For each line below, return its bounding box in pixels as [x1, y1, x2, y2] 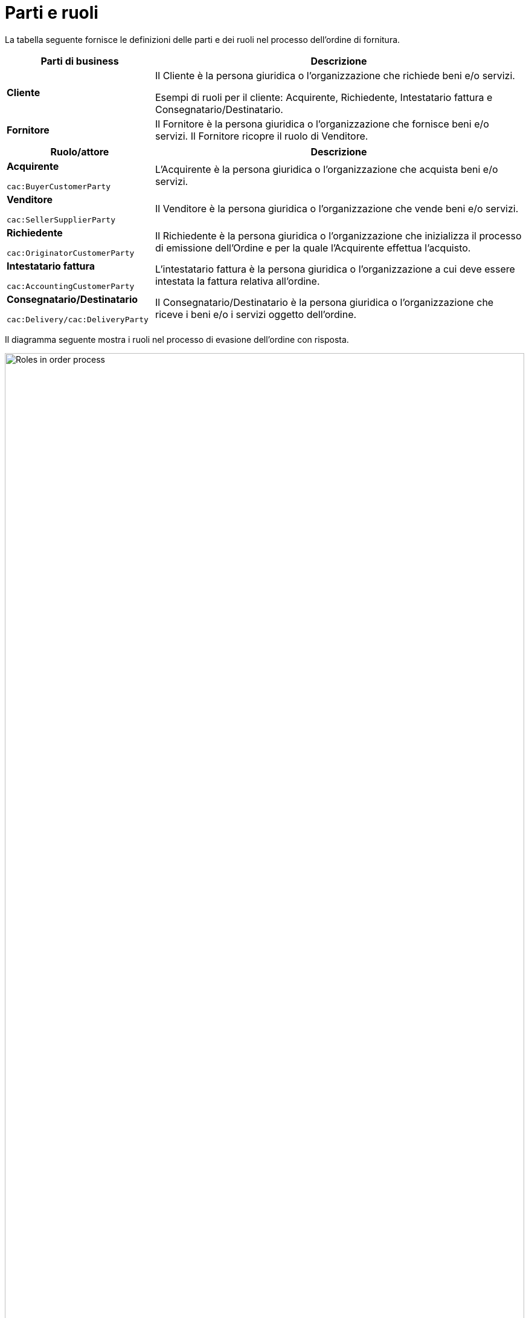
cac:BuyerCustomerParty [7, 181, 111, 191]
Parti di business [40, 54, 119, 67]
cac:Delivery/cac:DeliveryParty [7, 314, 149, 324]
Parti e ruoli [5, 2, 98, 23]
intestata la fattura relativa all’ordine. [155, 275, 320, 288]
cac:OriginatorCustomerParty [7, 248, 135, 258]
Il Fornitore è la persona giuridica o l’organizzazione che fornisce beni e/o [155, 117, 489, 130]
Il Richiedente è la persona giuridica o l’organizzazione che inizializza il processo [155, 230, 522, 242]
